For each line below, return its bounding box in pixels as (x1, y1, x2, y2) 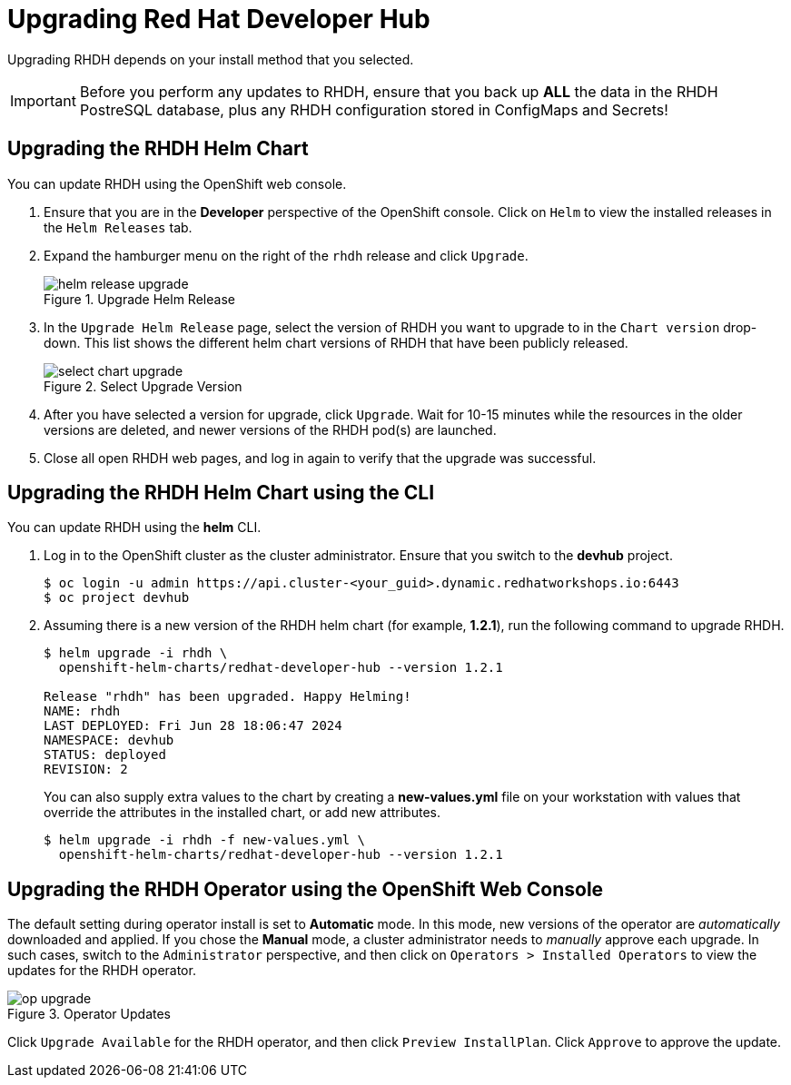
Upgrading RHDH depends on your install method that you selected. (7, 51, 414, 67)
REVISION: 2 (44, 762, 128, 777)
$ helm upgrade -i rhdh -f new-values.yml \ (44, 833, 366, 848)
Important (10, 91, 76, 110)
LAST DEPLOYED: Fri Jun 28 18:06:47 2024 (44, 718, 342, 734)
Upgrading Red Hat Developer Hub (7, 4, 430, 35)
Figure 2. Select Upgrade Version (44, 378, 242, 394)
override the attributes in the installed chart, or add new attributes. (44, 804, 440, 821)
